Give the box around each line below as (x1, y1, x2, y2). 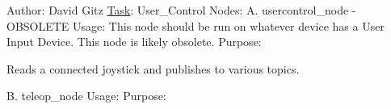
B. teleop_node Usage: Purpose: (6, 87, 166, 104)
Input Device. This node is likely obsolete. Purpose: (6, 33, 262, 50)
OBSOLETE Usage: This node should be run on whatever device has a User (6, 17, 385, 34)
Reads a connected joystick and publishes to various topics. (6, 60, 300, 77)
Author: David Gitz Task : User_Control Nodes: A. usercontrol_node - (6, 2, 356, 18)
